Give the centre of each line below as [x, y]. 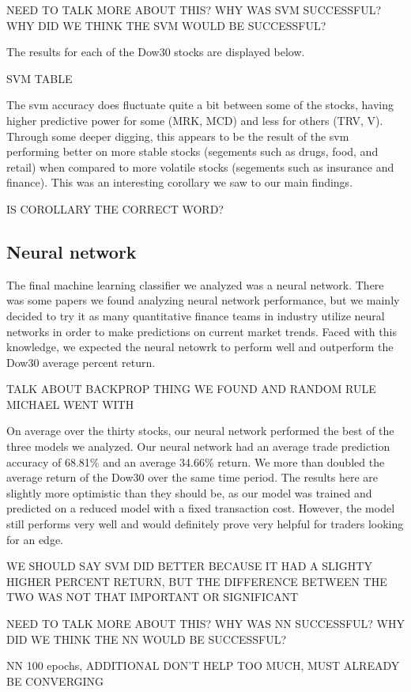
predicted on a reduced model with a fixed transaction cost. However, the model [201, 508]
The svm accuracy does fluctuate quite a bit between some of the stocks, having [200, 105]
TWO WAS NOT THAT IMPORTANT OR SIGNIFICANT [153, 597]
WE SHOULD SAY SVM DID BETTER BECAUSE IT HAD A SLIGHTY [189, 566]
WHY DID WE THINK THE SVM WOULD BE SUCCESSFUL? [166, 25]
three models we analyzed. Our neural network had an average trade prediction [198, 446]
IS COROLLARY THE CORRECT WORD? [115, 208]
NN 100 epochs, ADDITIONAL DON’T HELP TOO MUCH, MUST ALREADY [203, 666]
